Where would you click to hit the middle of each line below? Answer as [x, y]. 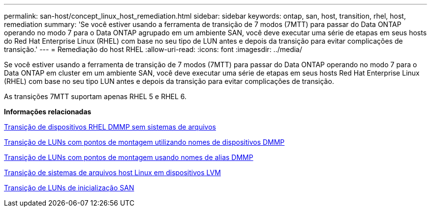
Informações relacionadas [48, 112]
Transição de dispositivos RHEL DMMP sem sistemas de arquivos [110, 127]
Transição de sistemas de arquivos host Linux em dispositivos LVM [112, 172]
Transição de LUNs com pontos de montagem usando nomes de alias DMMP [129, 157]
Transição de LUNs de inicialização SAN [69, 188]
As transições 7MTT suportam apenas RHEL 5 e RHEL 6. [95, 96]
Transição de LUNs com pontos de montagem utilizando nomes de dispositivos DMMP [144, 142]
